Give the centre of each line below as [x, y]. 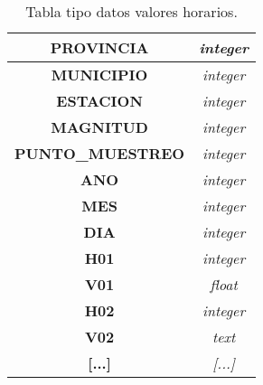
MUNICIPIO [99, 75]
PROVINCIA [99, 47]
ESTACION [99, 101]
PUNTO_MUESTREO [100, 153]
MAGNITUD [99, 127]
